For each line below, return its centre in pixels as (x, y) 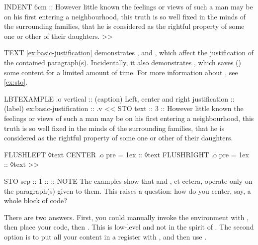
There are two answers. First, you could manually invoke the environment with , (127, 217)
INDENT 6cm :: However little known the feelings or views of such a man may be (129, 6)
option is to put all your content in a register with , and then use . (105, 236)
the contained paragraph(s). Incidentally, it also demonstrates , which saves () (123, 62)
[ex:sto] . (16, 82)
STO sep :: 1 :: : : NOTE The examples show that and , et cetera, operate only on (128, 181)
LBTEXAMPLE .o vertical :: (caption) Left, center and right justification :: (119, 98)
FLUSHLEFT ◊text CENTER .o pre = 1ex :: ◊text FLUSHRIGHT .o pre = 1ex (127, 154)
